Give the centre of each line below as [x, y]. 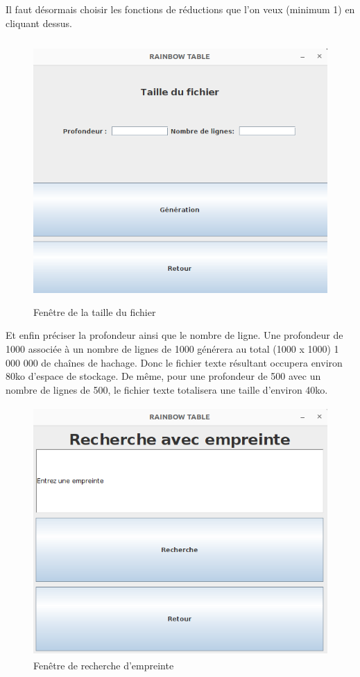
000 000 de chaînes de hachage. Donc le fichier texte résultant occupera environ [174, 362]
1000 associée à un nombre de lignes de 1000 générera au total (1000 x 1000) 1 [172, 348]
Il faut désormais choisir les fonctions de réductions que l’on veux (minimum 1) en [180, 9]
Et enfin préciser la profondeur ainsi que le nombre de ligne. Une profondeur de [174, 335]
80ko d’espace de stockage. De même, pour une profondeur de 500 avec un [163, 376]
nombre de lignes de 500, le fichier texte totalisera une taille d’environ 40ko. [167, 389]
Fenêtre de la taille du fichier [95, 311]
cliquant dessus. [39, 23]
